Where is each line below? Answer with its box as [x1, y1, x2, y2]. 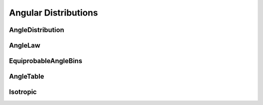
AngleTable [9, 72, 44, 81]
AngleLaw [9, 41, 41, 50]
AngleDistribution [9, 26, 64, 34]
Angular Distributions [9, 7, 98, 18]
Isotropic [9, 88, 37, 96]
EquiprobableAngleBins [9, 57, 82, 65]
